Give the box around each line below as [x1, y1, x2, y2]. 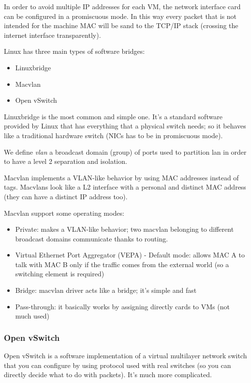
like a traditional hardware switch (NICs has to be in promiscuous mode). [4, 130, 223, 140]
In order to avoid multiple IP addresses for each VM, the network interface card [4, 1, 241, 11]
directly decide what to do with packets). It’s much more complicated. [4, 369, 212, 380]
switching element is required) [15, 269, 104, 279]
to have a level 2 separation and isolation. [4, 156, 127, 166]
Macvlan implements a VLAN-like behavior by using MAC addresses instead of [4, 172, 239, 182]
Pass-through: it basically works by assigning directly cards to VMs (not [15, 301, 230, 311]
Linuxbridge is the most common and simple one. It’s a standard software [4, 111, 222, 121]
